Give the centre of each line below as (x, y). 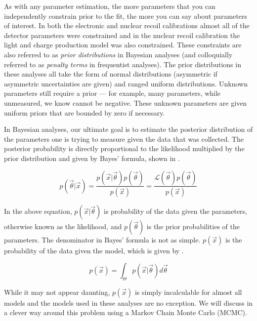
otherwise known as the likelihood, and (63, 226)
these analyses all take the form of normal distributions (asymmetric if (111, 74)
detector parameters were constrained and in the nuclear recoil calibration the (122, 35)
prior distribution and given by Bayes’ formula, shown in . (92, 158)
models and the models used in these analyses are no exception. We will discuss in (128, 302)
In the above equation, (38, 211)
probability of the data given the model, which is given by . (94, 251)
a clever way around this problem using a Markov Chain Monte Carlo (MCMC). (126, 312)
